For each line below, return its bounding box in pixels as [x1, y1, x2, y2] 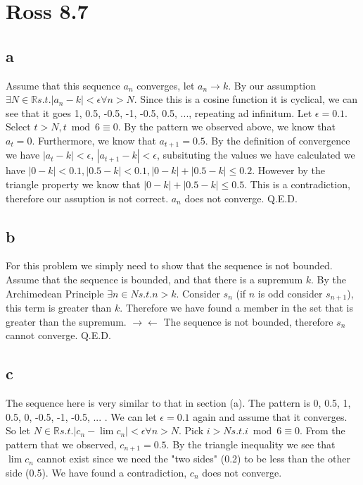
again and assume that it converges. [193, 409, 348, 424]
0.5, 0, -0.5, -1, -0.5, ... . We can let [6, 409, 157, 424]
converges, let [136, 78, 195, 92]
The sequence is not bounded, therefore [163, 314, 333, 329]
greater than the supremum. [6, 314, 127, 329]
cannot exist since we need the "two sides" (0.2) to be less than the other [37, 451, 350, 466]
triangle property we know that [6, 177, 141, 191]
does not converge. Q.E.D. [184, 190, 298, 205]
